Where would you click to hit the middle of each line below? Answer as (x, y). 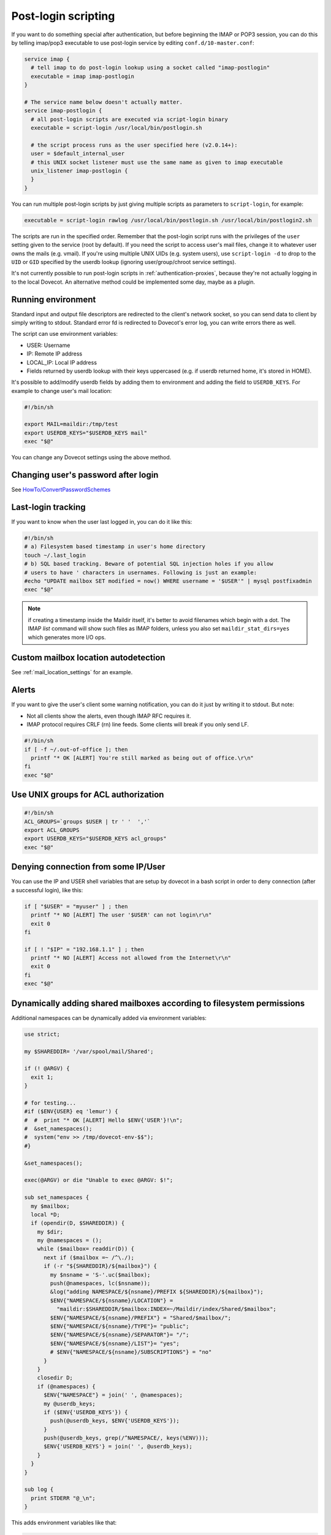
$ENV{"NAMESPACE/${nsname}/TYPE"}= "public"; (120, 1326)
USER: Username (48, 345)
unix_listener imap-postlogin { (79, 171)
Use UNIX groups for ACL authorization (88, 795)
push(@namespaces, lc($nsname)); (100, 1284)
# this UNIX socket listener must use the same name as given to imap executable (157, 162)
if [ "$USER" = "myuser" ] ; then (76, 906)
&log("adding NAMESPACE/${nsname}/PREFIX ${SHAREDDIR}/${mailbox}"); (157, 1292)
